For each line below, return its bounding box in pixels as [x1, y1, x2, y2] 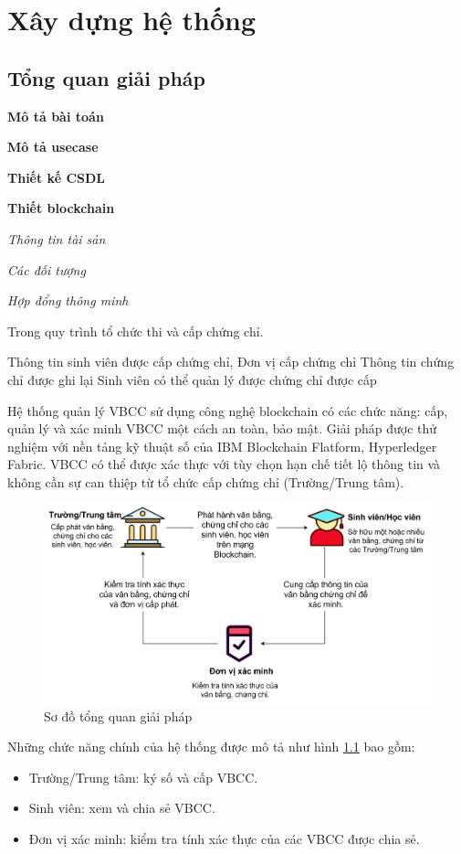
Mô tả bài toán [7, 106, 104, 125]
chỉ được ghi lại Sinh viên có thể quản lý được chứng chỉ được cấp [7, 369, 377, 389]
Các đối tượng [7, 260, 86, 279]
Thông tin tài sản [7, 229, 106, 248]
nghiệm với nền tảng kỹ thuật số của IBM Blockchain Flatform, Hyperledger [7, 436, 437, 455]
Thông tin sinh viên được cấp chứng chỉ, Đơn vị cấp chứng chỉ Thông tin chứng [7, 352, 455, 371]
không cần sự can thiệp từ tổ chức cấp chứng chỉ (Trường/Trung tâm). [7, 472, 404, 491]
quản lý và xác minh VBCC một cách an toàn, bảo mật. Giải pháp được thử [7, 419, 437, 438]
